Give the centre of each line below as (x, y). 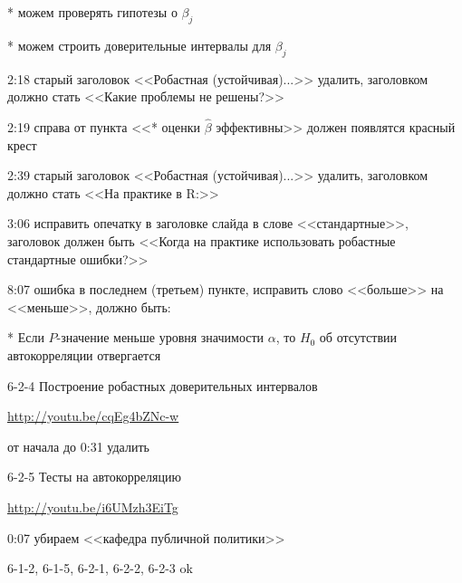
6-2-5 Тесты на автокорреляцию (94, 477)
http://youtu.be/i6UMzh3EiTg (93, 507)
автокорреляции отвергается (84, 354)
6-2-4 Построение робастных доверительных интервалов (163, 385)
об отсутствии (358, 337)
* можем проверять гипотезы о (92, 12)
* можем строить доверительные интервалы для (140, 45)
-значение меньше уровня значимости (160, 337)
